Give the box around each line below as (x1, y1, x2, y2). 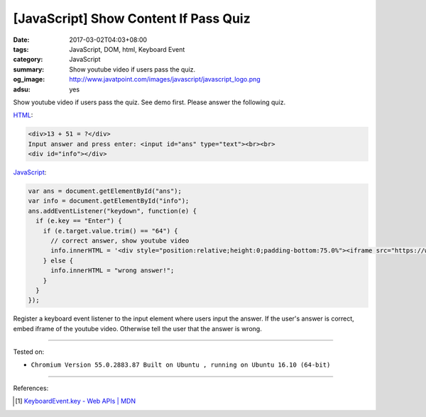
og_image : (13, 75, 45, 84)
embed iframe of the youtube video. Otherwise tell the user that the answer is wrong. (13, 324, 262, 333)
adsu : (13, 85, 31, 94)
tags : (13, 45, 29, 53)
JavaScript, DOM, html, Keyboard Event (69, 45, 185, 53)
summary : (13, 65, 45, 74)
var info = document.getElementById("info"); (28, 197, 190, 205)
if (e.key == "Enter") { (35, 217, 122, 225)
